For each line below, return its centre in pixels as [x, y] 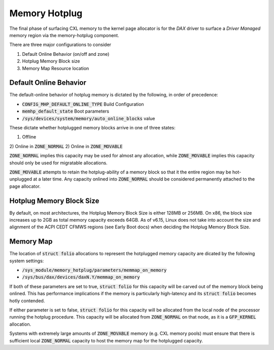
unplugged [21, 179]
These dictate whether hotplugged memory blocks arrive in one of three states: [92, 127]
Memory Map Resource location [56, 68]
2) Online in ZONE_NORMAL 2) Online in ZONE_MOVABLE [66, 146]
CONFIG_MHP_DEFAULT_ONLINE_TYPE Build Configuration [83, 104]
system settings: [27, 261]
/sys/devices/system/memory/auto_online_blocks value [89, 118]
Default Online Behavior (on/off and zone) [66, 54]
